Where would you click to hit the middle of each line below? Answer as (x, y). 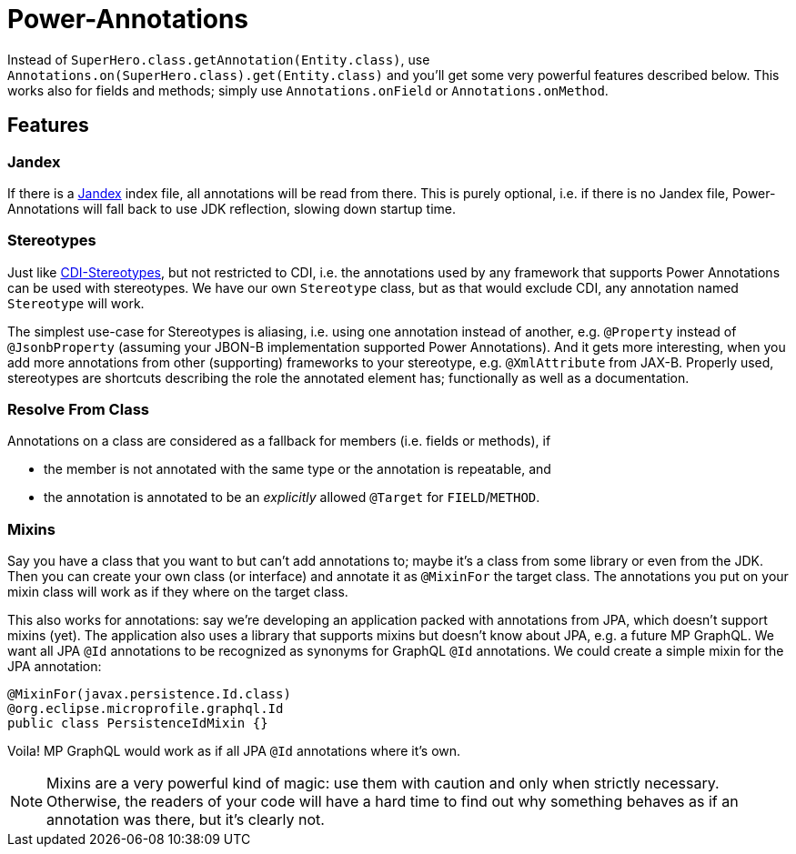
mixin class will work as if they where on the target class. (178, 592)
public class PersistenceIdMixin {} (138, 723)
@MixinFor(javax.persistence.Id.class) (149, 694)
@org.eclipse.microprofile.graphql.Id (146, 709)
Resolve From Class (78, 410)
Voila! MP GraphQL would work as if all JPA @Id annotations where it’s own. (234, 751)
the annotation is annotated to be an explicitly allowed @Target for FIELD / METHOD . (292, 497)
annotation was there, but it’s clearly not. (186, 820)
